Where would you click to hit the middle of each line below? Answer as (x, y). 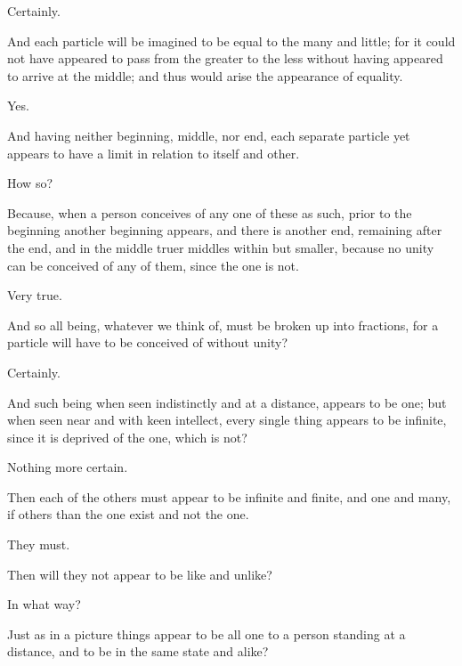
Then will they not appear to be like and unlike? (140, 574)
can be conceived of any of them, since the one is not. (153, 265)
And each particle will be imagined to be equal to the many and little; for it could (231, 41)
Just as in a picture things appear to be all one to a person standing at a (207, 634)
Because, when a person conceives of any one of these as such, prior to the (210, 212)
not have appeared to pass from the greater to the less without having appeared (225, 58)
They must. (39, 544)
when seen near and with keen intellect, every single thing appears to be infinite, (227, 420)
